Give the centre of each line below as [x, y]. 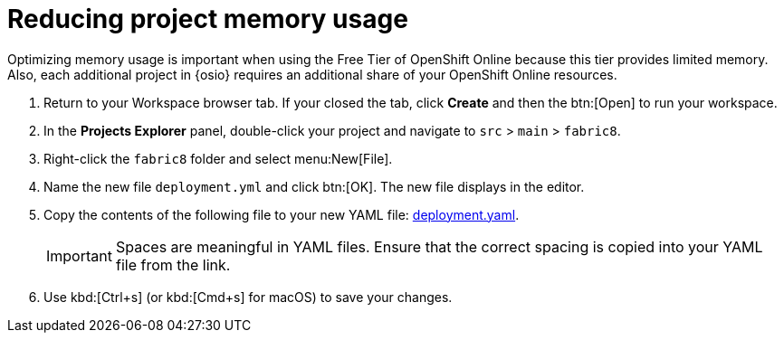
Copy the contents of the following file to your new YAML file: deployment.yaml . [282, 214]
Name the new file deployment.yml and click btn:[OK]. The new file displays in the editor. [314, 186]
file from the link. [173, 264]
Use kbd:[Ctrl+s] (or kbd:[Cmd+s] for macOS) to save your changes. [248, 297]
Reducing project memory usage [208, 19]
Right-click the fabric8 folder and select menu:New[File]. [218, 158]
